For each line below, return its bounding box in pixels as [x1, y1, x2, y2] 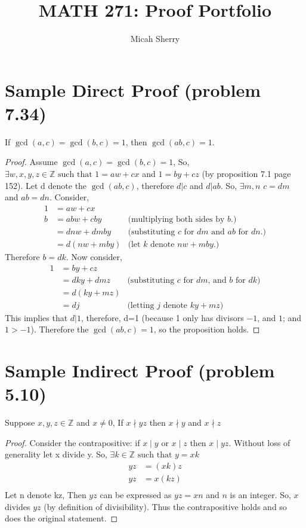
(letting [127, 301, 154, 310]
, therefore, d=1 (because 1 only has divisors [81, 311, 244, 323]
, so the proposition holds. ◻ [153, 323, 260, 335]
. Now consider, [66, 250, 122, 263]
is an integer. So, [230, 489, 291, 501]
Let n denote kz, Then [5, 489, 86, 501]
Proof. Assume [5, 155, 58, 168]
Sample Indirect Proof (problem [5, 358, 275, 383]
